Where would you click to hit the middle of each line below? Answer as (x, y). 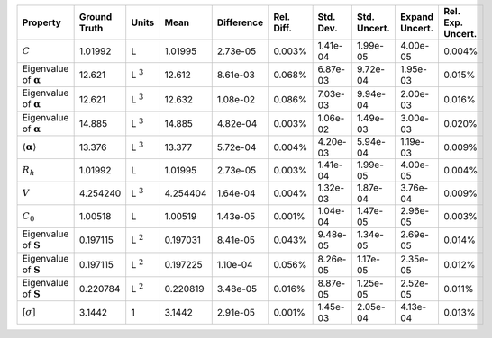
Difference (240, 22)
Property (42, 22)
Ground (96, 17)
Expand (417, 17)
